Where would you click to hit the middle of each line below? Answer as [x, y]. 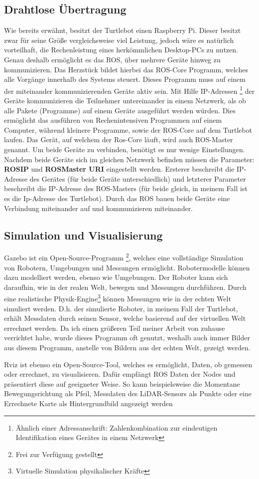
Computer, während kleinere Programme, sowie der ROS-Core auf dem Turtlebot [128, 129]
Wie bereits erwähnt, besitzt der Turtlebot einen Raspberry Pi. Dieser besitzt [123, 30]
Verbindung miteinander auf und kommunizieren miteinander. [99, 208]
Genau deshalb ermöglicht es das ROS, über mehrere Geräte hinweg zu [112, 59]
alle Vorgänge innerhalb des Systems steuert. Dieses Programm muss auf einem [125, 79]
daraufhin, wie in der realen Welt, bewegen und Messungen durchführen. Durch [125, 287]
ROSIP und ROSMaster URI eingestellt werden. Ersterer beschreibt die [119, 169]
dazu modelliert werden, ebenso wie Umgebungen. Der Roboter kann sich [116, 277]
